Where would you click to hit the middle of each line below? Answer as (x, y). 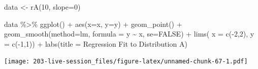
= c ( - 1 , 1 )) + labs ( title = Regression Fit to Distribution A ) (96, 43)
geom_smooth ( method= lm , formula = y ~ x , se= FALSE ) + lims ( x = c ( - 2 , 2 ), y (129, 34)
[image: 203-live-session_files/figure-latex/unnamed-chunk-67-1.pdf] (126, 62)
